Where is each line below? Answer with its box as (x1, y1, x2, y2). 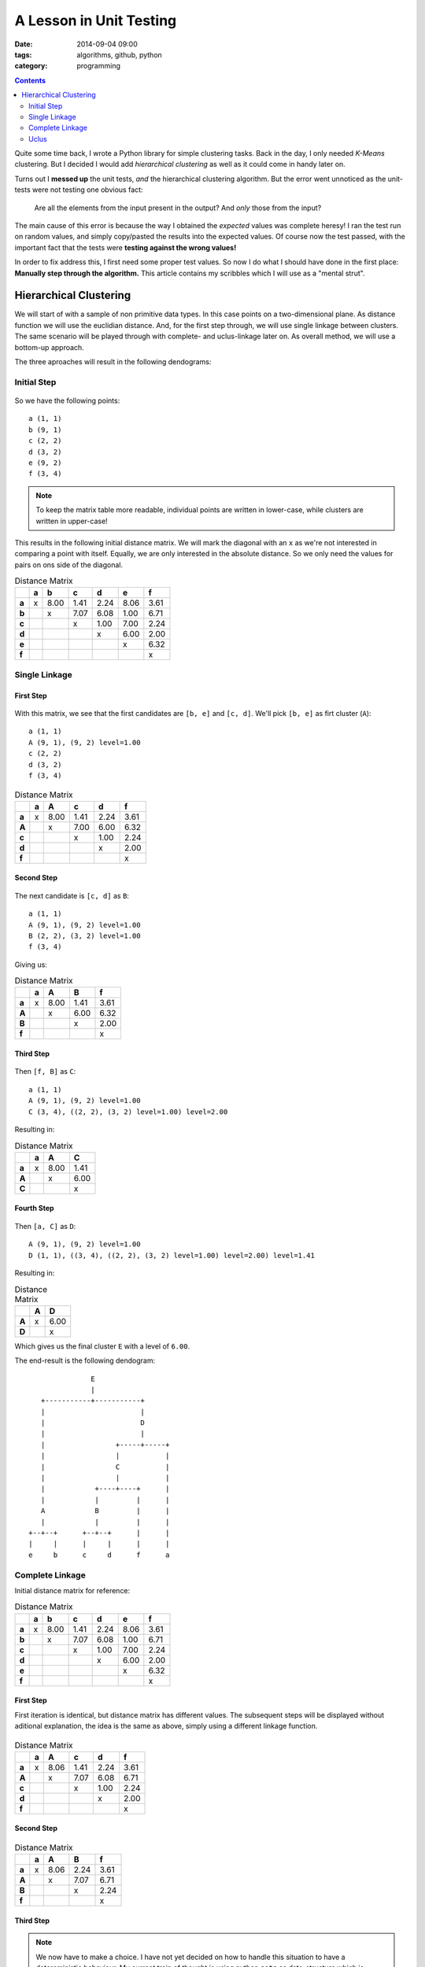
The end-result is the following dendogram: (14, 1356, 156, 1365)
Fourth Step (14, 1204, 54, 1213)
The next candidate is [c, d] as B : (14, 891, 130, 900)
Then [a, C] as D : (14, 1221, 76, 1231)
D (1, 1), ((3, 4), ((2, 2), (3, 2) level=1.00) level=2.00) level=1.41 (28, 1251, 315, 1260)
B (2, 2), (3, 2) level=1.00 (28, 931, 141, 940)
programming (76, 61, 121, 71)
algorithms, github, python (76, 50, 163, 59)
